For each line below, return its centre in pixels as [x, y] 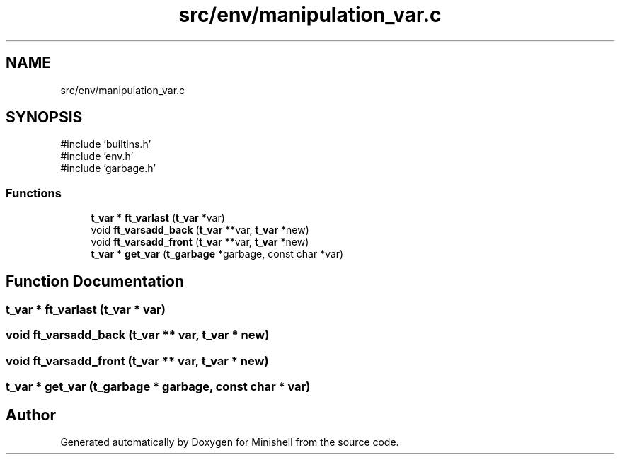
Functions [34, 193]
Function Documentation [95, 281]
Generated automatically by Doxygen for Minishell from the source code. [230, 442]
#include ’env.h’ [97, 156]
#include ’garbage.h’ [108, 168]
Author [31, 415]
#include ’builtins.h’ [106, 144]
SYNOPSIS [44, 117]
